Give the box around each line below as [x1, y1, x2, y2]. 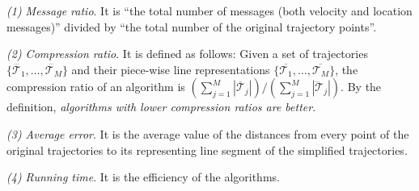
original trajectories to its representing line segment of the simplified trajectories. [6, 141, 408, 158]
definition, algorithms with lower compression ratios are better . [6, 98, 316, 115]
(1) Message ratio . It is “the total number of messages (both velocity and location [6, 2, 413, 19]
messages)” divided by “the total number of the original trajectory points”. [6, 18, 377, 35]
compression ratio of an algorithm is [6, 78, 185, 95]
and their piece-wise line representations [71, 60, 270, 77]
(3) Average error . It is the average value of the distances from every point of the [6, 125, 409, 142]
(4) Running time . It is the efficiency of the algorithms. [6, 168, 280, 185]
